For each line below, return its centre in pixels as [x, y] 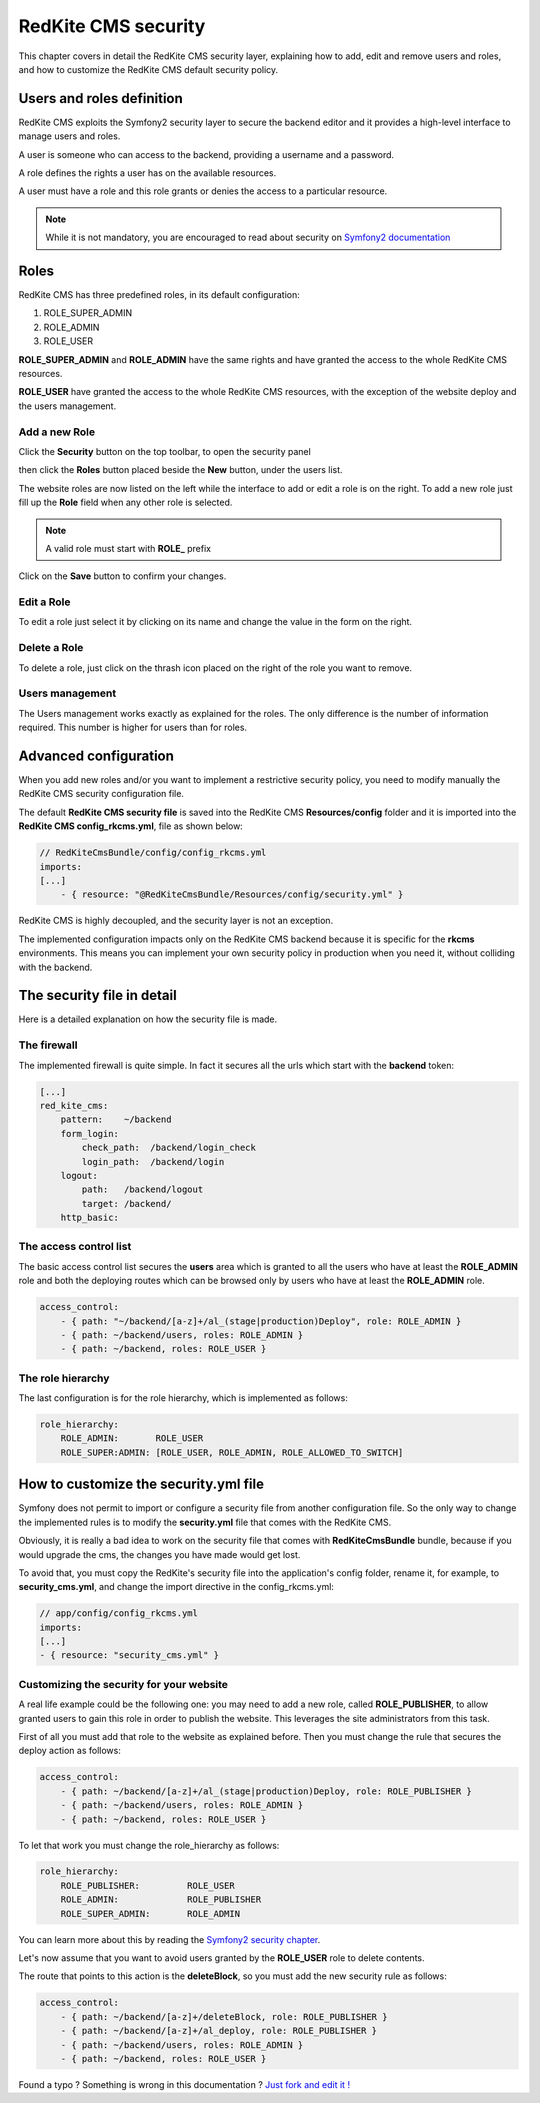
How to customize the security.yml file [141, 1484]
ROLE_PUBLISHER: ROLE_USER [147, 1885]
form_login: [90, 1133]
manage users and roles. [69, 136]
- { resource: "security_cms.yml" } [129, 1655]
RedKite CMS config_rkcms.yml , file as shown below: [131, 826]
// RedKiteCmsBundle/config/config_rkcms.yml [153, 853]
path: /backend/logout [142, 1189]
